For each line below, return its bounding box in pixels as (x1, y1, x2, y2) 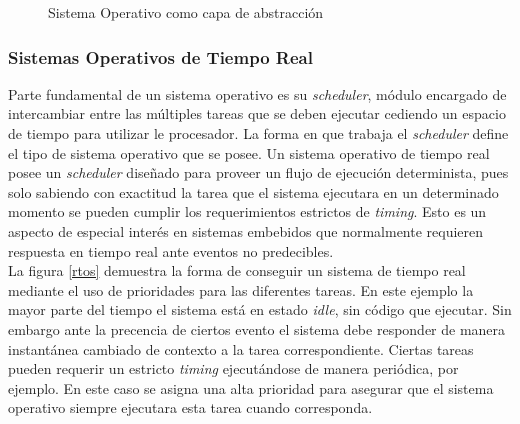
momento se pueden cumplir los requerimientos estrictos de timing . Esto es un (8, 201, 487, 222)
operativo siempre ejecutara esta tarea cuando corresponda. (8, 397, 373, 418)
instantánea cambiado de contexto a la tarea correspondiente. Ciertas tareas (8, 338, 474, 359)
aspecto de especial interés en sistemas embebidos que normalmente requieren (8, 220, 484, 241)
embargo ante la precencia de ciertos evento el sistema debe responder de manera (8, 318, 506, 339)
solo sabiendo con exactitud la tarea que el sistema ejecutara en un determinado (8, 181, 499, 202)
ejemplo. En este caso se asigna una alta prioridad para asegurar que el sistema (8, 377, 494, 398)
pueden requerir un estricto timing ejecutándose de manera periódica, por (8, 358, 459, 379)
